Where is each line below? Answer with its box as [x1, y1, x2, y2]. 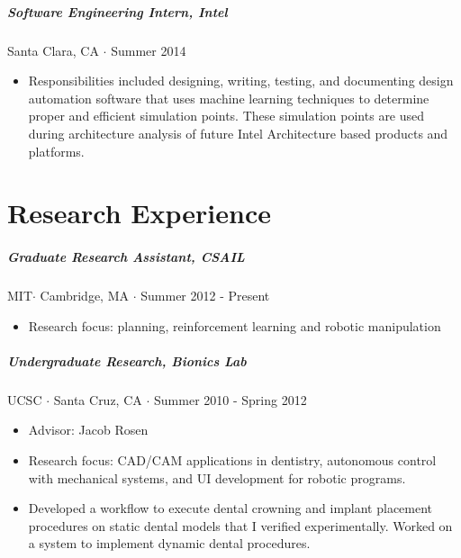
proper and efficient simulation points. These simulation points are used [28, 106, 425, 125]
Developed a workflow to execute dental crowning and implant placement [28, 499, 433, 517]
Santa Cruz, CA [53, 390, 142, 409]
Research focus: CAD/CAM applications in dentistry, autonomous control [28, 451, 437, 469]
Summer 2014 [111, 40, 186, 59]
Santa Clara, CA [7, 40, 99, 59]
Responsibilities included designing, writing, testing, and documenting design [28, 71, 454, 90]
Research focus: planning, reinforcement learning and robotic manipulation [28, 316, 441, 335]
